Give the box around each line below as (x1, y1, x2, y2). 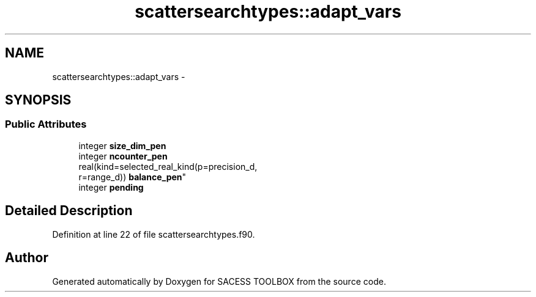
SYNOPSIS (5, 92, 72, 108)
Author (5, 250, 48, 266)
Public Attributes (5, 118, 87, 131)
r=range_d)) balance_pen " (78, 171, 187, 182)
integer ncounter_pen (78, 150, 168, 161)
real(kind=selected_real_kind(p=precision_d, (78, 161, 258, 172)
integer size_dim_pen (78, 140, 166, 151)
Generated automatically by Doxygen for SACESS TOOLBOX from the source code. (52, 276, 386, 287)
